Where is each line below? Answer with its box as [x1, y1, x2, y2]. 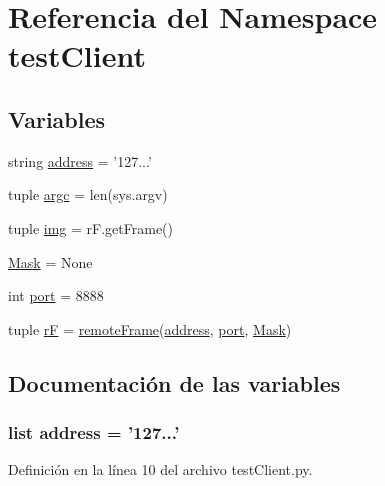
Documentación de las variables [8, 367, 341, 398]
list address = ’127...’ [8, 420, 180, 445]
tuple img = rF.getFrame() [8, 217, 173, 238]
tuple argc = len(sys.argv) [8, 184, 168, 205]
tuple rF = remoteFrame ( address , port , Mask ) [8, 318, 292, 339]
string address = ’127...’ [8, 150, 152, 171]
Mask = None [8, 251, 93, 272]
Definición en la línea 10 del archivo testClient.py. [8, 459, 313, 480]
